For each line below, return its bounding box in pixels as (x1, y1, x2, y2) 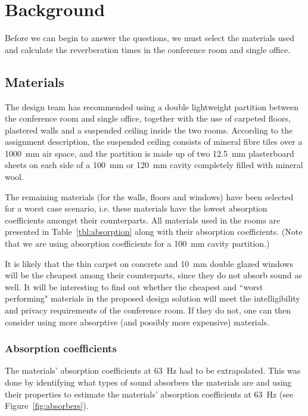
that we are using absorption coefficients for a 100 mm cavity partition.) (5, 237, 270, 250)
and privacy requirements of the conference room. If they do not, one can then (5, 304, 291, 316)
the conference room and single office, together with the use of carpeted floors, (5, 112, 291, 125)
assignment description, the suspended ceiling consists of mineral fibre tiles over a (5, 135, 303, 148)
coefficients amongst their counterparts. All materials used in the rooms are (5, 213, 281, 226)
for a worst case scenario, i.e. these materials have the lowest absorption (5, 202, 267, 215)
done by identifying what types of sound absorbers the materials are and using (5, 376, 292, 389)
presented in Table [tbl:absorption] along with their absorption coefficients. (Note (5, 225, 303, 238)
